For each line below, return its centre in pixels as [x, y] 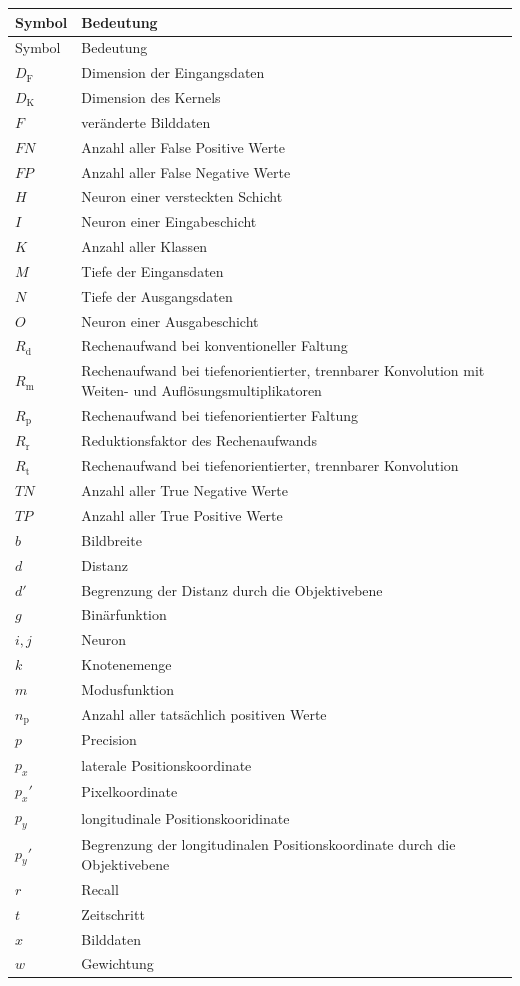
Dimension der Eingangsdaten [173, 72]
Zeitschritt [113, 913]
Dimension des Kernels [151, 97]
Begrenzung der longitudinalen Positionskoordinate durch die [268, 844]
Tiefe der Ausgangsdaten [157, 295]
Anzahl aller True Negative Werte [184, 490]
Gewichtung [117, 963]
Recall [100, 888]
